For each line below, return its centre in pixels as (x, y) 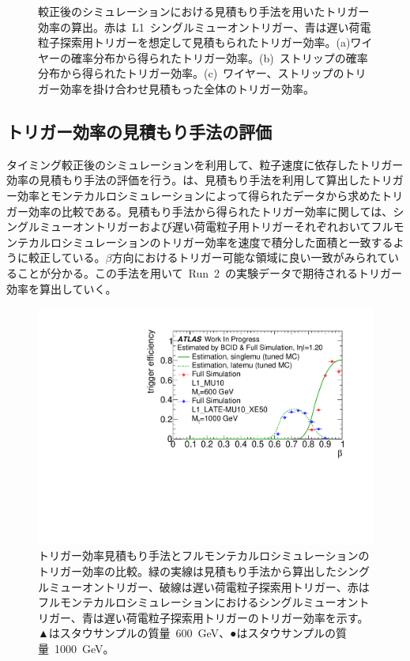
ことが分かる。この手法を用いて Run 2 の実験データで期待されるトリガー (210, 272)
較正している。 (67, 257)
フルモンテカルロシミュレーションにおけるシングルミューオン (198, 602)
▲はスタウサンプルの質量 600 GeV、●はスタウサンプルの (187, 633)
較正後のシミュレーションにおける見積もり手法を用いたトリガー (204, 11)
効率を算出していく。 (62, 288)
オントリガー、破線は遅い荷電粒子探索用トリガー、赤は (226, 586)
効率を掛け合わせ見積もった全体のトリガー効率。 (187, 88)
